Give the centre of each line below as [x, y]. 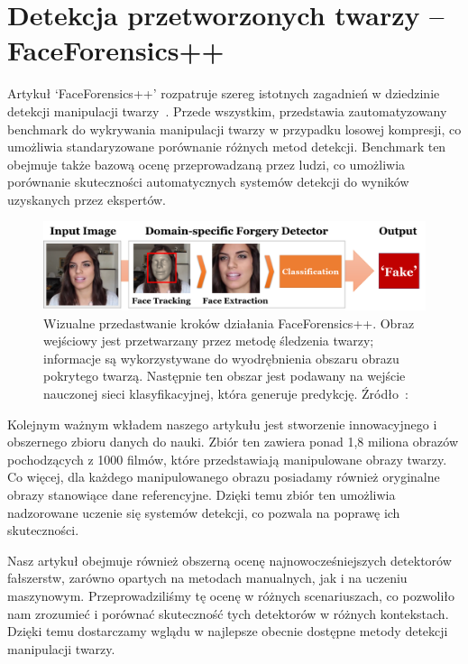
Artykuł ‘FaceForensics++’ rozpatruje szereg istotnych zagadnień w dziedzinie [224, 93]
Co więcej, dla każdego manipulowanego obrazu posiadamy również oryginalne [224, 477]
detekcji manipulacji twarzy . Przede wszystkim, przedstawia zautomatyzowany [227, 111]
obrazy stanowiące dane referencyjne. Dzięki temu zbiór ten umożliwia [202, 494]
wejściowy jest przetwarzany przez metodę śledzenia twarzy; [209, 341]
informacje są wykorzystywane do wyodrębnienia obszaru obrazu [221, 358]
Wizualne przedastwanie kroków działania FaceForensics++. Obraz [229, 323]
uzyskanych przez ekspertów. [87, 199]
